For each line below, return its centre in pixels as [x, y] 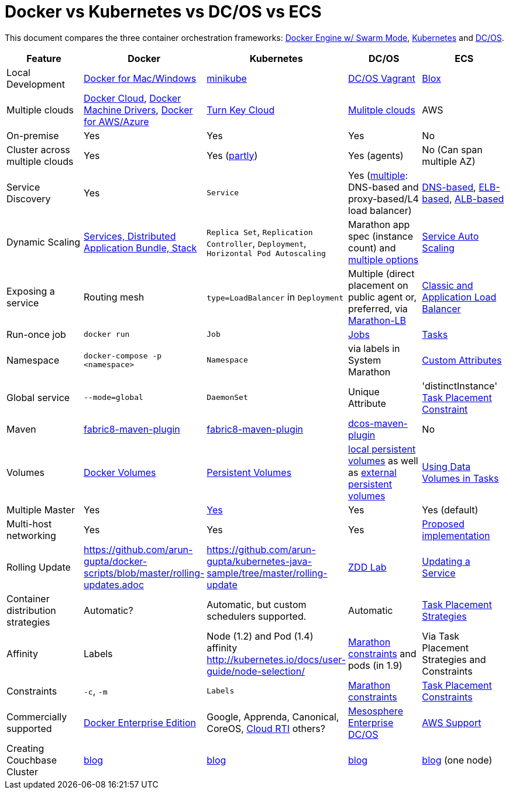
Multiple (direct [381, 273]
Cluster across [38, 149]
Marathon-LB [377, 320]
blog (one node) [457, 760]
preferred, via [378, 308]
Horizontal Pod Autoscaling [266, 254]
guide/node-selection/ [256, 671]
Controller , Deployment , [257, 244]
